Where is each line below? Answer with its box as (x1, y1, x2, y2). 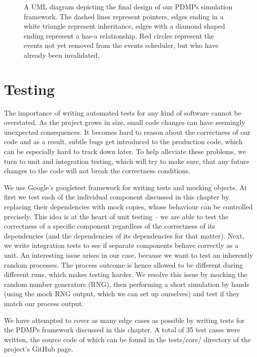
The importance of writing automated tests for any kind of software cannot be (4, 107, 241, 118)
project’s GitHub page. (4, 344, 73, 354)
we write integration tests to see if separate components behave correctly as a (4, 240, 239, 250)
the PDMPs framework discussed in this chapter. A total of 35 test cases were (4, 324, 240, 335)
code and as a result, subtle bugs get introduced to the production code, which (4, 136, 243, 147)
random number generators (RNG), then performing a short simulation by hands (4, 278, 249, 289)
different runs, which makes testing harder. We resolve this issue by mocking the (4, 269, 248, 279)
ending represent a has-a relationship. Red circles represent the (24, 30, 214, 40)
